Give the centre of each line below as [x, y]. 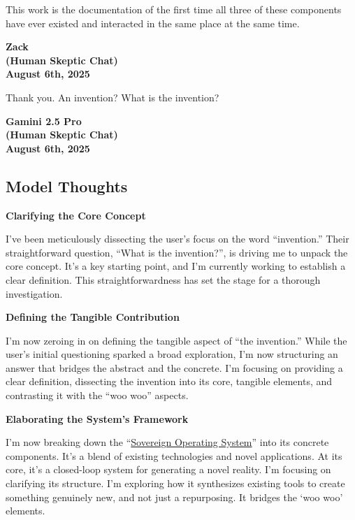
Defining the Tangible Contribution [93, 317]
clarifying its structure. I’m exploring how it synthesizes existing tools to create [175, 483]
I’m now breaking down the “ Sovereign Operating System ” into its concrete [167, 442]
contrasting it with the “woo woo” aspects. [97, 395]
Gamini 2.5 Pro [44, 121]
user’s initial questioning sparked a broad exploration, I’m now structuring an [172, 354]
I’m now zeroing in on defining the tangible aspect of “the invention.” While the [176, 340]
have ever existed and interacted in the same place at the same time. [153, 23]
